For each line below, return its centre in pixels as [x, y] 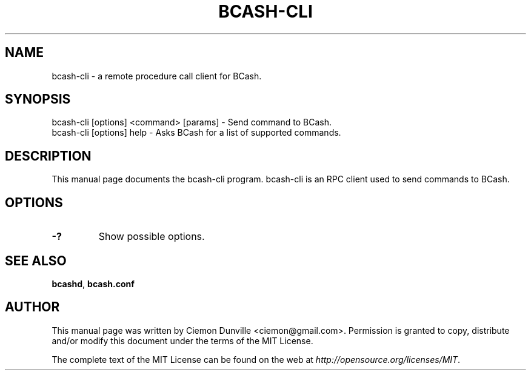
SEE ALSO [36, 261]
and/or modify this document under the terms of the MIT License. [182, 340]
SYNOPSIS [38, 99]
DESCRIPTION [48, 156]
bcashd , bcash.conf [93, 284]
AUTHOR [32, 307]
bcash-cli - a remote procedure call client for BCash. [157, 76]
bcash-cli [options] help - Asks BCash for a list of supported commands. [196, 133]
